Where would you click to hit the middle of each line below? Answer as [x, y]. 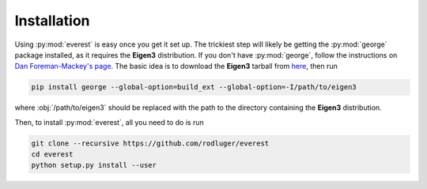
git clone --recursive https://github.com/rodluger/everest [150, 143]
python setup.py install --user [94, 165]
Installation [52, 21]
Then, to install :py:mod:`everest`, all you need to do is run [110, 122]
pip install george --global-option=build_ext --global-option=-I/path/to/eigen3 [194, 87]
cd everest [52, 155]
